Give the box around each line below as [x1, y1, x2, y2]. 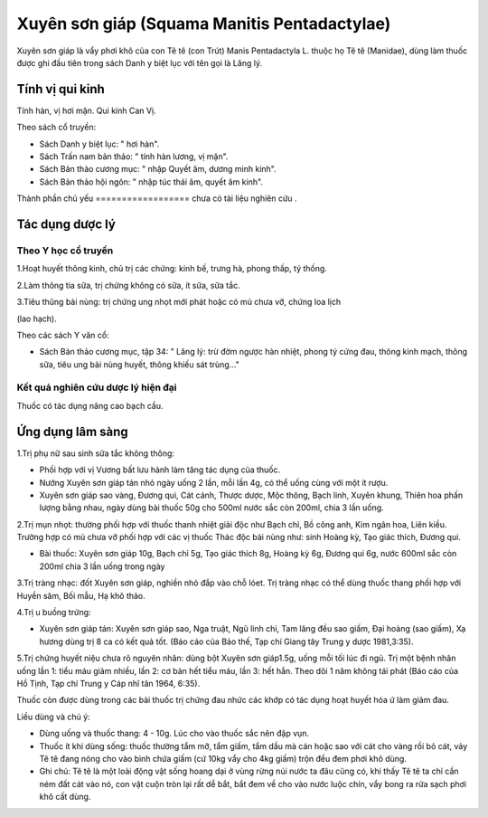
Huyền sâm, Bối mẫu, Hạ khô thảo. [16, 590, 146, 601]
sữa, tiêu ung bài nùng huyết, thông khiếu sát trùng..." [39, 358, 239, 370]
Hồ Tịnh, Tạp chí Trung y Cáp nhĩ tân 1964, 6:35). [16, 678, 201, 689]
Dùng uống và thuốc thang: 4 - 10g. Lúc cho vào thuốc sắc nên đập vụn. [39, 728, 310, 739]
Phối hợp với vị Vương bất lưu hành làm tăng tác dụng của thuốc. [39, 464, 281, 475]
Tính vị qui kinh [16, 81, 106, 97]
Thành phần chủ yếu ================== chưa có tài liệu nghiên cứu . [16, 193, 297, 204]
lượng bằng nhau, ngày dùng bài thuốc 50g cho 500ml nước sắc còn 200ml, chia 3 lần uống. [39, 502, 384, 513]
